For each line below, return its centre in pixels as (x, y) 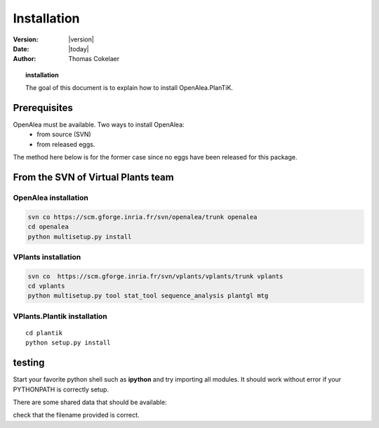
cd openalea (48, 227)
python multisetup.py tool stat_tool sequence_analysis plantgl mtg (148, 296)
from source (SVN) (64, 134)
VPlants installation (47, 257)
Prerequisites (43, 108)
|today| (79, 48)
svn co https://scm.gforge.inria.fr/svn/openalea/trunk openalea (142, 217)
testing (29, 363)
